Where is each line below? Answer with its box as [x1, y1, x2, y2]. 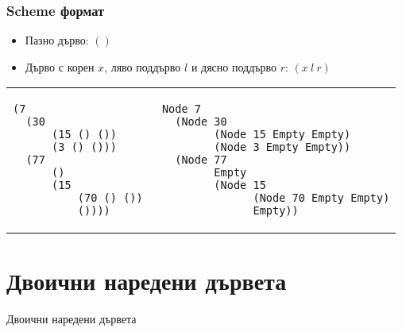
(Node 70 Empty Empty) [253, 191, 390, 205]
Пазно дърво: [25, 32, 89, 48]
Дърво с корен [25, 58, 95, 75]
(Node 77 [175, 153, 227, 167]
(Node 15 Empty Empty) [214, 128, 351, 141]
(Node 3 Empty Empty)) [214, 141, 351, 154]
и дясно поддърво [191, 58, 277, 75]
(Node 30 [175, 115, 227, 129]
